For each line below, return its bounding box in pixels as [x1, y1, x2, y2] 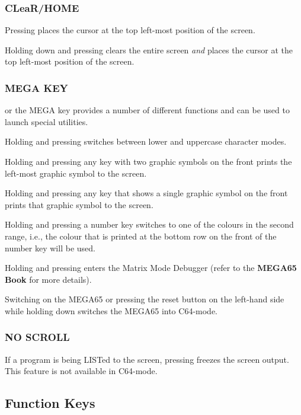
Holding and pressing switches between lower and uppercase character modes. [5, 135, 287, 148]
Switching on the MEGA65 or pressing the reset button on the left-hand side [5, 293, 284, 305]
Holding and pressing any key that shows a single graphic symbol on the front [5, 187, 288, 199]
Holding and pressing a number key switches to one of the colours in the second [5, 218, 294, 231]
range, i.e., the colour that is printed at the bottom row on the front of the [5, 229, 277, 242]
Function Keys [5, 394, 95, 412]
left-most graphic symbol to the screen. [5, 167, 147, 179]
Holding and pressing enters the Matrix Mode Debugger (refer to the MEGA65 [5, 261, 297, 274]
